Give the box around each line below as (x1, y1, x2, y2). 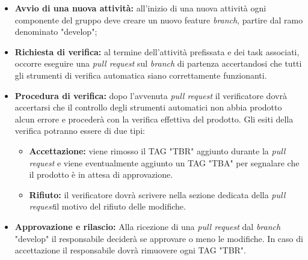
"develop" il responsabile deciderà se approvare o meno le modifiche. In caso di (14, 232, 303, 244)
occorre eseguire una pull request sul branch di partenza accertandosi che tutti (14, 57, 302, 70)
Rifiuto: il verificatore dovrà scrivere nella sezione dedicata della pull (29, 188, 286, 201)
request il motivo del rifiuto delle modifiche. (29, 200, 186, 213)
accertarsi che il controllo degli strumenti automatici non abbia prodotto (14, 101, 282, 113)
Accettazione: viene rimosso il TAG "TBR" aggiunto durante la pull (29, 144, 286, 157)
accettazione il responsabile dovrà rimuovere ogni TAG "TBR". (14, 244, 246, 256)
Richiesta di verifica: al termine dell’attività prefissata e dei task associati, (14, 45, 300, 58)
